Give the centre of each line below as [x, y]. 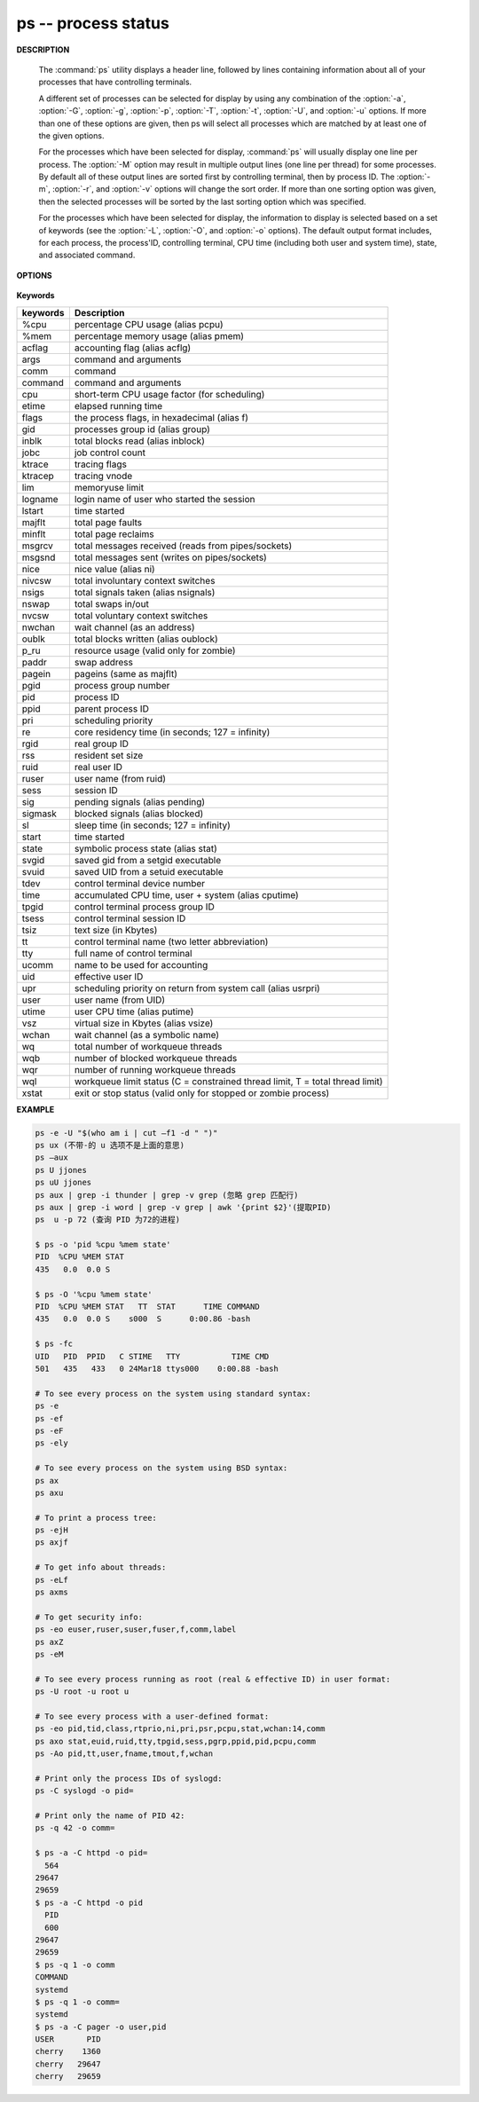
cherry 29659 [68, 2077]
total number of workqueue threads [148, 1046]
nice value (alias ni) [114, 569]
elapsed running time [118, 405]
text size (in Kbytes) [116, 930]
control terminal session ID [130, 918]
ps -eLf [51, 1580]
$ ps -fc [54, 1344]
